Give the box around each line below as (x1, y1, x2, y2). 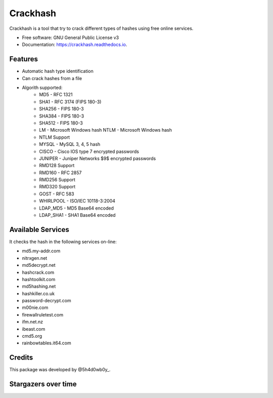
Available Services (9, 225, 69, 234)
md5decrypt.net (22, 262, 56, 268)
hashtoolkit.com (22, 276, 56, 282)
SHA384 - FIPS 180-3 (39, 113, 84, 119)
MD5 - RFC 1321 (39, 92, 73, 98)
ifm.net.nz (22, 319, 43, 325)
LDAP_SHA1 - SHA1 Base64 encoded (39, 212, 116, 218)
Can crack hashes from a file (22, 75, 82, 81)
